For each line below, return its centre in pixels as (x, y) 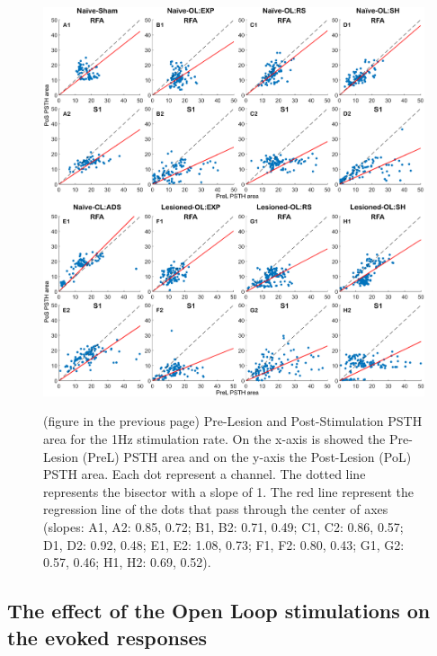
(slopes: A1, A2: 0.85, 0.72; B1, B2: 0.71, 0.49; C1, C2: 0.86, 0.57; (223, 527)
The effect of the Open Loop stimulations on (219, 611)
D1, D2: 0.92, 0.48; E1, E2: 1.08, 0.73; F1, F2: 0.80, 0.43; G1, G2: (224, 544)
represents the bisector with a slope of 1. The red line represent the (229, 491)
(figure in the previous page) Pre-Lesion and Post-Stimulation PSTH (233, 421)
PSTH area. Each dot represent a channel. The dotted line (205, 474)
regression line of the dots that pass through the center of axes (216, 509)
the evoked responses (107, 637)
